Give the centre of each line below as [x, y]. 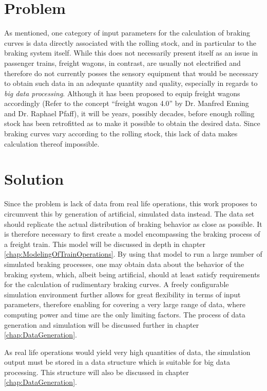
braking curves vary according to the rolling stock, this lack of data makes [121, 134]
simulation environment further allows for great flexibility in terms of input [122, 294]
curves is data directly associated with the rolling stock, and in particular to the [130, 42]
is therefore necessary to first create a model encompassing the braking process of [132, 234]
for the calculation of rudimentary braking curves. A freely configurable [117, 284]
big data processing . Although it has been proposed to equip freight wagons [122, 93]
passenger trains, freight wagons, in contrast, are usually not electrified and [122, 63]
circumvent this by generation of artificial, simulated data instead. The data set [129, 213]
